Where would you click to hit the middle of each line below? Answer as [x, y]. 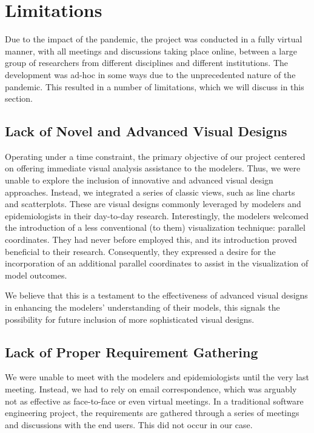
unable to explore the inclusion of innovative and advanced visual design [139, 180]
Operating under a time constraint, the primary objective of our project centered [155, 156]
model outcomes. [36, 275]
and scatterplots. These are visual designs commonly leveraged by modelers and [153, 204]
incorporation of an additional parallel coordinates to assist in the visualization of [157, 263]
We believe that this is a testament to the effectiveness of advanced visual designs [156, 295]
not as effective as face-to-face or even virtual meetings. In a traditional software [154, 401]
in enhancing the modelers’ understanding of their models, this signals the [142, 307]
